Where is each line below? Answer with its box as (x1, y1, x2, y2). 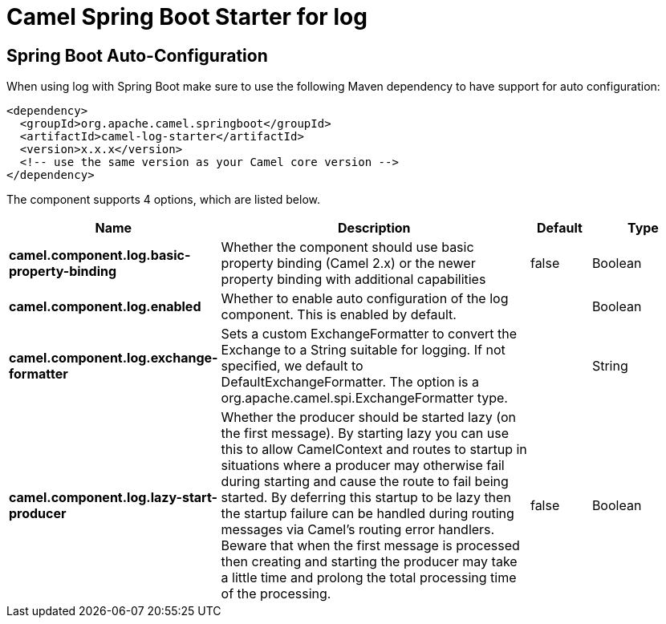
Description (338, 220, 411, 237)
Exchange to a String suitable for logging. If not (221, 342, 506, 359)
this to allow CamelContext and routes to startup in (221, 441, 527, 458)
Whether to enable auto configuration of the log (221, 290, 509, 307)
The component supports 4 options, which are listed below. (6, 192, 321, 207)
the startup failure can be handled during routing (221, 505, 514, 522)
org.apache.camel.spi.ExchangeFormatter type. (221, 390, 508, 407)
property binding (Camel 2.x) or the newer (221, 255, 476, 272)
